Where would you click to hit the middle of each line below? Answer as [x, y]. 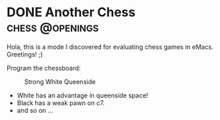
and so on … [35, 110]
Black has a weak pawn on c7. [61, 102]
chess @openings [53, 27]
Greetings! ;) [25, 54]
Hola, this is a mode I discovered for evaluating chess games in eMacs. [110, 47]
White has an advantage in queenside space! [82, 95]
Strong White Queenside [60, 81]
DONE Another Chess [71, 12]
